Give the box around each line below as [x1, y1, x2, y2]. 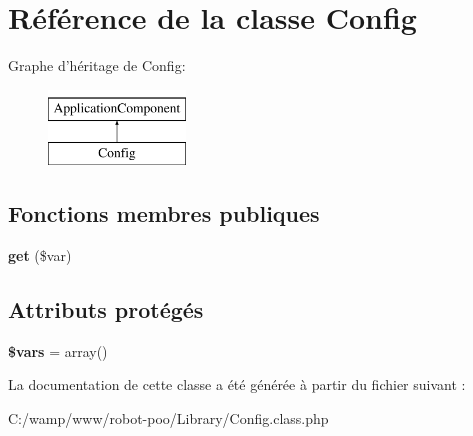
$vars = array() [8, 340, 108, 361]
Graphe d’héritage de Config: [8, 55, 186, 76]
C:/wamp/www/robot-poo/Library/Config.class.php [8, 408, 329, 429]
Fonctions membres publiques [8, 198, 320, 229]
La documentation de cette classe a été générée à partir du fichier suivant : [8, 374, 466, 395]
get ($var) [8, 245, 72, 266]
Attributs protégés [8, 294, 204, 325]
